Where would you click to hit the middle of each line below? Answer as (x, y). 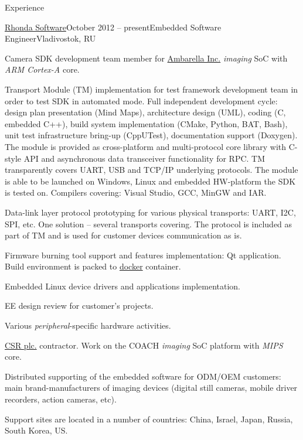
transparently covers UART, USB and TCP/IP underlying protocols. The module (151, 170)
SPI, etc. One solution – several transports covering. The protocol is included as (149, 224)
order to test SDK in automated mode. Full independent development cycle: (141, 100)
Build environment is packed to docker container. (93, 266)
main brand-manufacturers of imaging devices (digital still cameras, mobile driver (151, 388)
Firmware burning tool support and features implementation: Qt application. (143, 255)
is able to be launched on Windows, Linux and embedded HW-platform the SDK (150, 181)
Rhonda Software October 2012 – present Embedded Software (113, 27)
